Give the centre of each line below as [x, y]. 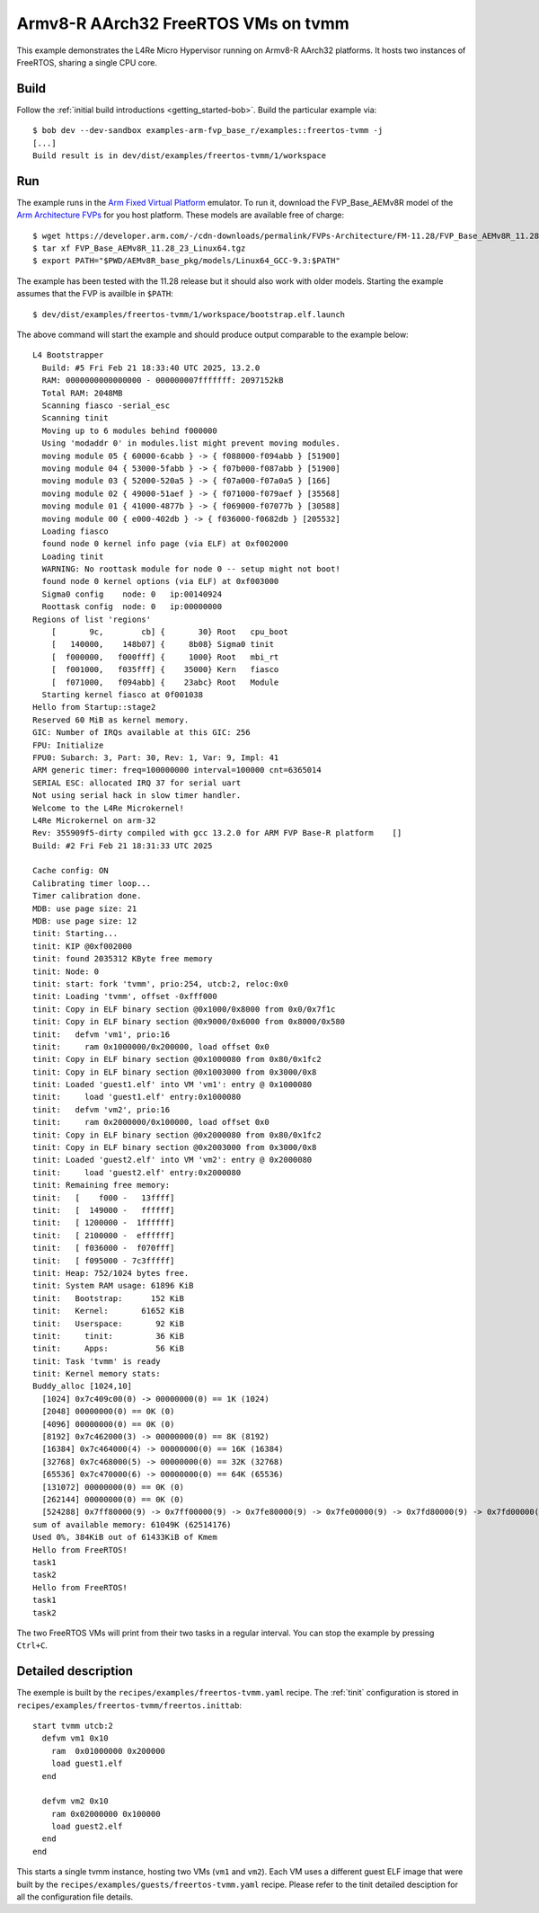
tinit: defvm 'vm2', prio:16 [102, 1109]
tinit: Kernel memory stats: [97, 1374]
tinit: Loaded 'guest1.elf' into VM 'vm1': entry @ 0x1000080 [172, 1085]
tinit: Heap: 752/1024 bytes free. [111, 1273]
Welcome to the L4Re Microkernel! [108, 808]
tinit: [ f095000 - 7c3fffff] [104, 1261]
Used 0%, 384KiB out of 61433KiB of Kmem [125, 1537]
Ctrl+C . [32, 1645]
